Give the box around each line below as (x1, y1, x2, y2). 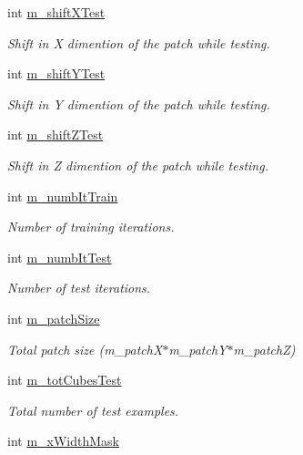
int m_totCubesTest (7, 370, 122, 389)
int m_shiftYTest (7, 64, 106, 83)
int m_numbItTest (7, 247, 112, 266)
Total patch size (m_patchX (7, 339, 163, 358)
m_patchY (168, 339, 227, 358)
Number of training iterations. (7, 217, 175, 236)
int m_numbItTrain (7, 186, 118, 205)
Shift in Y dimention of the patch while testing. (7, 94, 270, 113)
